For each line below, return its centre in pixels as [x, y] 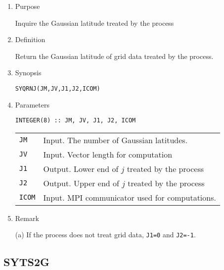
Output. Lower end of [81, 168]
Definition [30, 39]
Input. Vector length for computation [108, 154]
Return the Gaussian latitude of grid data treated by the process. [114, 56]
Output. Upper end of [81, 183]
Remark [27, 218]
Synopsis [28, 73]
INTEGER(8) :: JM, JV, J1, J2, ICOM [75, 121]
